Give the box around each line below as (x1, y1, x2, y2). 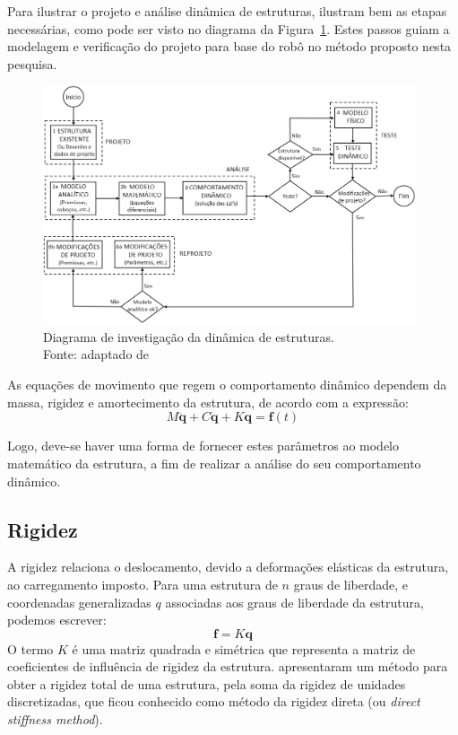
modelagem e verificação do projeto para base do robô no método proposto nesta (7, 37, 452, 56)
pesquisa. (7, 54, 57, 73)
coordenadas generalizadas (7, 592, 151, 611)
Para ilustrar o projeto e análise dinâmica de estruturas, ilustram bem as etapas (7, 2, 447, 20)
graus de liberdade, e (293, 574, 408, 593)
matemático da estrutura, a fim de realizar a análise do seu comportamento (7, 453, 421, 472)
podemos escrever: (7, 610, 107, 629)
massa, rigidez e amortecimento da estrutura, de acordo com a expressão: (7, 392, 409, 411)
